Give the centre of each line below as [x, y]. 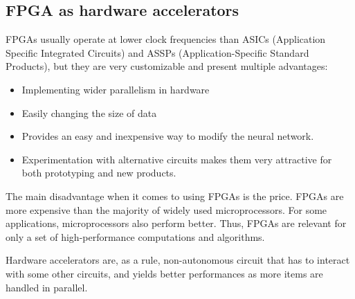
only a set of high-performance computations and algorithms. [135, 236]
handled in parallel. [47, 287]
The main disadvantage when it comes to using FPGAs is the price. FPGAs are [175, 196]
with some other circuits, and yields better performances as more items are [164, 273]
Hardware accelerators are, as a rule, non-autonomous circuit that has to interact [178, 260]
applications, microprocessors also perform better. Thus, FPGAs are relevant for [176, 223]
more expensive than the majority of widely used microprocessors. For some [166, 209]
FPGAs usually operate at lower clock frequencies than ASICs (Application [166, 39]
